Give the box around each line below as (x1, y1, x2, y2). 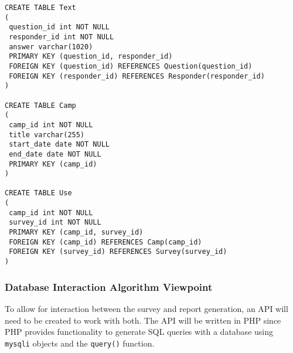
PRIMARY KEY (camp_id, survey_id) (9, 228, 144, 237)
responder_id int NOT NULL (9, 32, 114, 41)
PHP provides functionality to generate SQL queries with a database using (5, 325, 273, 338)
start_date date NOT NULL (9, 140, 110, 149)
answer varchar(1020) (9, 42, 93, 51)
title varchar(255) (9, 130, 85, 139)
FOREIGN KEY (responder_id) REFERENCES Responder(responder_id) (9, 72, 265, 80)
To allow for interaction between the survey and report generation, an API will (5, 302, 288, 314)
